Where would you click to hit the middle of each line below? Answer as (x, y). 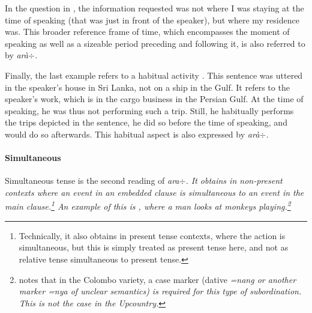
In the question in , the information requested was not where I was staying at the (154, 8)
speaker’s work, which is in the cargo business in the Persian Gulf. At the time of (154, 99)
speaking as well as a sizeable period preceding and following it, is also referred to (155, 43)
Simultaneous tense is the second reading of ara (92, 181)
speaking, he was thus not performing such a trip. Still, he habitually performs (149, 110)
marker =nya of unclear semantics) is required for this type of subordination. (160, 291)
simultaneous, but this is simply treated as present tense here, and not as (154, 247)
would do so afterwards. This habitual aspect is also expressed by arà (132, 134)
